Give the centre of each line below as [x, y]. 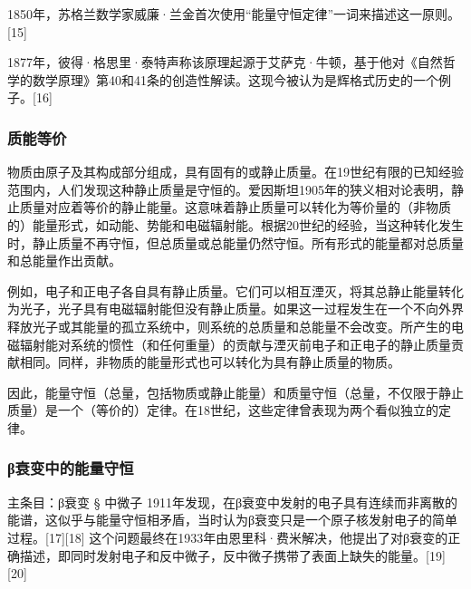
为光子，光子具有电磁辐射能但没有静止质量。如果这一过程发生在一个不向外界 [235, 309]
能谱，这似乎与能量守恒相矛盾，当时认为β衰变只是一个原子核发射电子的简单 [233, 520]
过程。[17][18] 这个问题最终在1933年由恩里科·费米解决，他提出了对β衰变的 [228, 537]
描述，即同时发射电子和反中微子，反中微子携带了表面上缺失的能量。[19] [232, 555]
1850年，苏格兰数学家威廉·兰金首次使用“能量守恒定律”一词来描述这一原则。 [234, 14]
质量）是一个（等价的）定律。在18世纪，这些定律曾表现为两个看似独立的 [223, 410]
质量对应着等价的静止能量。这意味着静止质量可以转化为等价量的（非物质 [235, 207]
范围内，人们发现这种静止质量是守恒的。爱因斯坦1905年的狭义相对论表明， [229, 189]
